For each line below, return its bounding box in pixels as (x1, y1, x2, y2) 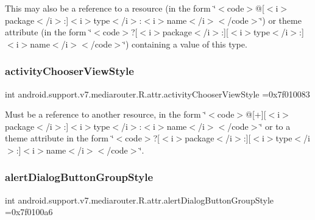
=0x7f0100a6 (5, 205, 53, 218)
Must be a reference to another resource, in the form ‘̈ (5, 108, 207, 121)
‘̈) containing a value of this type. (123, 37, 247, 50)
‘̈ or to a (260, 119, 291, 132)
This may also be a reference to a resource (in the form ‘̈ (5, 2, 216, 14)
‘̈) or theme (260, 13, 302, 26)
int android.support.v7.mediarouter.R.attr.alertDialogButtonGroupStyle (5, 193, 274, 206)
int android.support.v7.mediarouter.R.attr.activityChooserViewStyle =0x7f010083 (5, 87, 310, 100)
